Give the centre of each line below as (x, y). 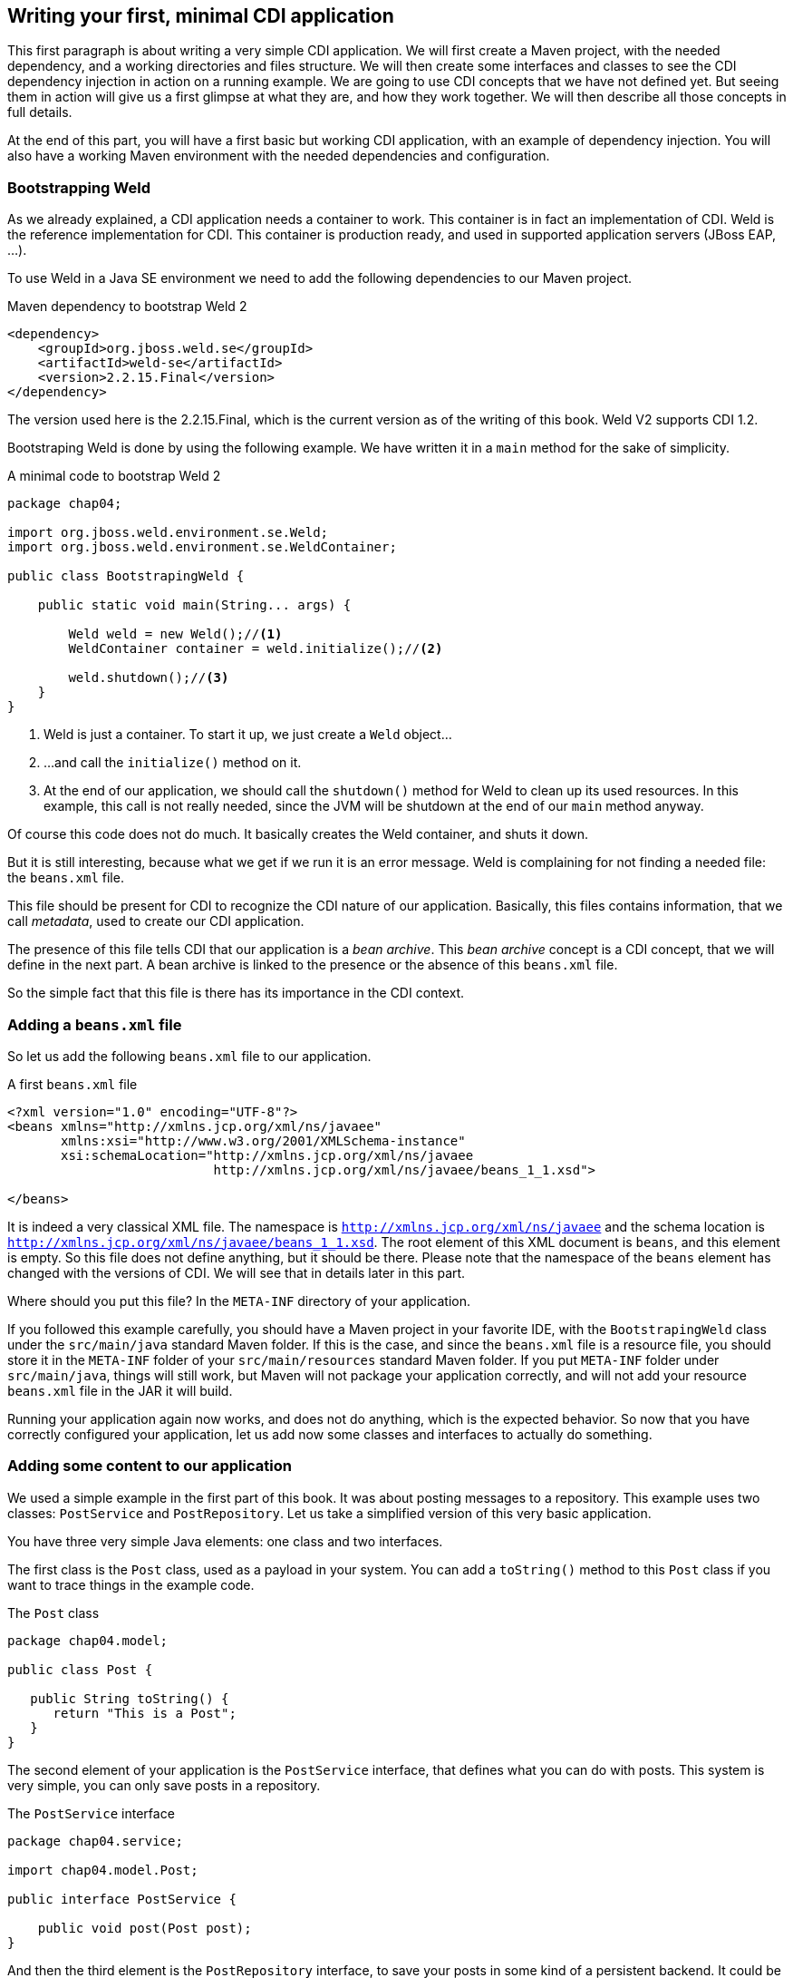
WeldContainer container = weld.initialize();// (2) (256, 649)
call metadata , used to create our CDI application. (156, 921)
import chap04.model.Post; (103, 1870)
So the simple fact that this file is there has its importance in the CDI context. (236, 993)
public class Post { (80, 1669)
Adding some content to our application (150, 1466)
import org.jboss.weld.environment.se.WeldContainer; (202, 547)
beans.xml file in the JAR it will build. (120, 1390)
